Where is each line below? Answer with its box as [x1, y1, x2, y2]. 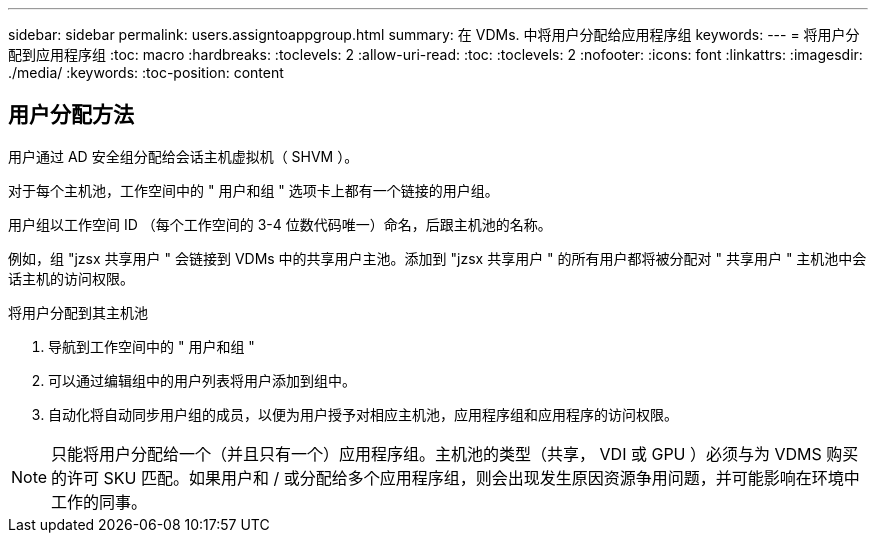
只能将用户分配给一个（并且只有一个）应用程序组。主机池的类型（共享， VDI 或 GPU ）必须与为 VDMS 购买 [51, 443, 859, 464]
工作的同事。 [51, 491, 148, 512]
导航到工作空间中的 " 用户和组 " [48, 337, 255, 355]
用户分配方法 [8, 102, 134, 128]
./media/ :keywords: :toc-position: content [8, 64, 284, 81]
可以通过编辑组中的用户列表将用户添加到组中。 [48, 371, 356, 389]
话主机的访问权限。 [8, 269, 134, 287]
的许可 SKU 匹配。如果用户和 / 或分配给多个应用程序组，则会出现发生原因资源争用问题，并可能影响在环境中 [51, 467, 860, 488]
